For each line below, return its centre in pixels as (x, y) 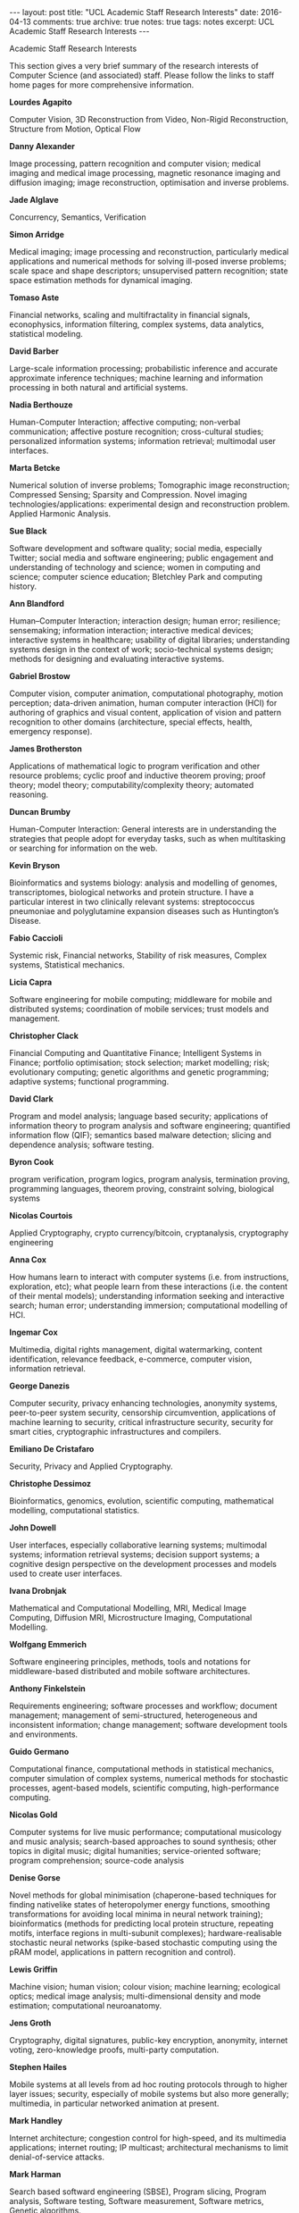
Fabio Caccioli (36, 938)
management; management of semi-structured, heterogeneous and (133, 1715)
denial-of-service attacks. (57, 2157)
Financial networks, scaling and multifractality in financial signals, (130, 315)
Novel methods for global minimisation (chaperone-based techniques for (143, 1895)
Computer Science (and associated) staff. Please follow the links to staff (142, 75)
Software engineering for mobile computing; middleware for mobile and (141, 999)
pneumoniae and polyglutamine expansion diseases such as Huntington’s (144, 911)
